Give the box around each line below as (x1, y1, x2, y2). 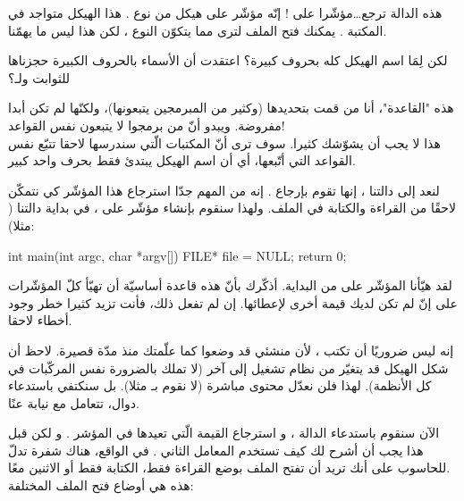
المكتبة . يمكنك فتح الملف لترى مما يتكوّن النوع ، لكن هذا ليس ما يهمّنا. (8, 21, 387, 39)
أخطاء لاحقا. (8, 311, 72, 330)
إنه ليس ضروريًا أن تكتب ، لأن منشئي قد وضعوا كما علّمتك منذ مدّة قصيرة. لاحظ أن (8, 340, 454, 359)
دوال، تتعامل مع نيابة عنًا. (8, 393, 139, 412)
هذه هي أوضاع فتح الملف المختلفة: (8, 476, 194, 495)
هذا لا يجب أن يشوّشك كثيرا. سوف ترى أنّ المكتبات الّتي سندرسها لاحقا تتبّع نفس (8, 133, 441, 152)
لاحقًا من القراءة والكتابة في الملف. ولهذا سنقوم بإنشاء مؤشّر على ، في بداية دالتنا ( (8, 198, 456, 217)
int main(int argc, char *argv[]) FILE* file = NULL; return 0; (8, 246, 347, 264)
